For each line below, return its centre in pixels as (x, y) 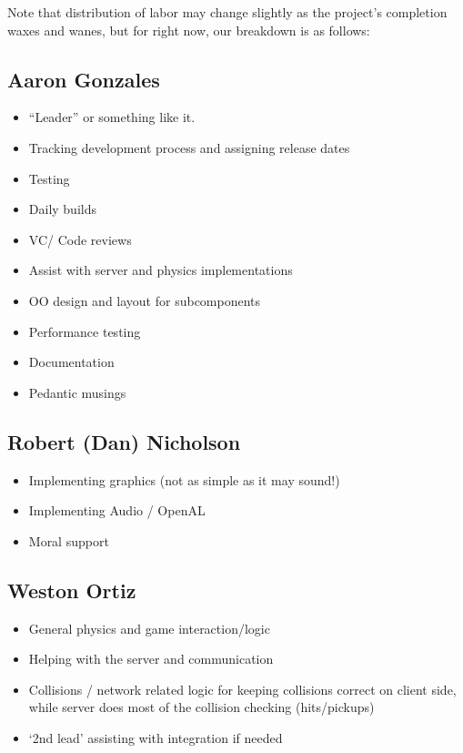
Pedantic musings (77, 392)
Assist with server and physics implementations (161, 270)
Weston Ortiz (72, 590)
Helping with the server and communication (151, 659)
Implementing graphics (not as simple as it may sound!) (184, 479)
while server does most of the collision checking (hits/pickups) (201, 707)
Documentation (71, 362)
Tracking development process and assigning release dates (189, 147)
